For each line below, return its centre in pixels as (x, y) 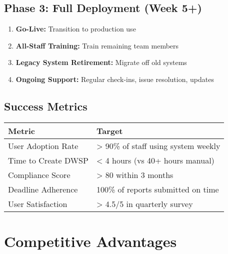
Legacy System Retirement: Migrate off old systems (101, 62)
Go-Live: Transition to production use (76, 29)
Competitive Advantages (90, 241)
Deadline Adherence (43, 189)
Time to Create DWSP (48, 160)
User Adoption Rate (43, 145)
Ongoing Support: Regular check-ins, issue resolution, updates (115, 79)
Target (109, 130)
